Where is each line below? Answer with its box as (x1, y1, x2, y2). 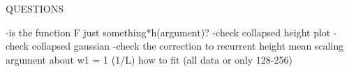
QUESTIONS (6, 1, 64, 15)
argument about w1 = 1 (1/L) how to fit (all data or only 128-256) (6, 52, 292, 66)
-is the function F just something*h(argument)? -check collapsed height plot (6, 24, 331, 39)
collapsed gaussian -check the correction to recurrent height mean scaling (31, 38, 344, 53)
